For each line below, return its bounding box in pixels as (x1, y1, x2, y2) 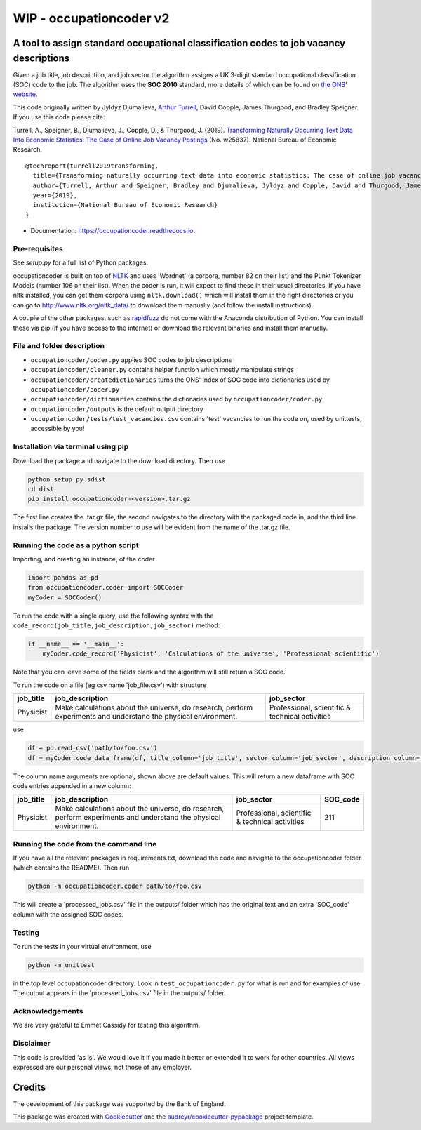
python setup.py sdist (27, 475, 106, 484)
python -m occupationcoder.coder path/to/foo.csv (27, 882, 202, 891)
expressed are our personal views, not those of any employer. (13, 1063, 192, 1071)
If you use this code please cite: (13, 113, 105, 121)
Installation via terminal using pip (13, 442, 129, 452)
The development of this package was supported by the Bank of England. (13, 1099, 226, 1108)
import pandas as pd (27, 573, 98, 582)
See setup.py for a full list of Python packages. (13, 258, 149, 267)
